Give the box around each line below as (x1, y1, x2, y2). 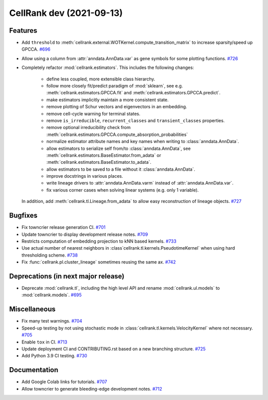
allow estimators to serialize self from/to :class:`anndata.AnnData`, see (46, 145, 191, 151)
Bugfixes (9, 211, 38, 220)
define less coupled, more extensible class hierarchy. (46, 76, 155, 82)
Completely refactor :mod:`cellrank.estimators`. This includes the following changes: (21, 65, 195, 70)
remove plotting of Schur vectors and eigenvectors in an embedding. (46, 104, 187, 110)
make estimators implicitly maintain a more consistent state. (46, 97, 169, 103)
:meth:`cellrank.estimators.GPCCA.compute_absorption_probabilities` (46, 132, 188, 137)
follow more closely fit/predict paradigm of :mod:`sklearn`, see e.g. (46, 83, 183, 89)
